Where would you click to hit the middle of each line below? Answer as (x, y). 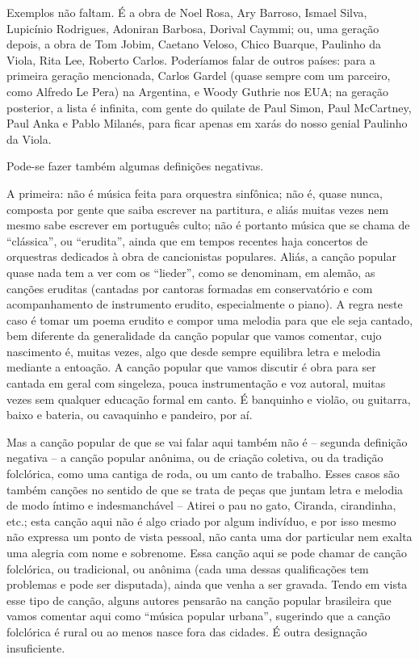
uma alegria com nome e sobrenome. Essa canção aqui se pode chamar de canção (207, 552)
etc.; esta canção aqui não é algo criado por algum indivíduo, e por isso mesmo (201, 520)
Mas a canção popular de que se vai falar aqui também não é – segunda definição (207, 441)
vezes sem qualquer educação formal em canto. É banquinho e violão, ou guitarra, (209, 399)
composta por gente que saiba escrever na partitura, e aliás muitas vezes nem (198, 209)
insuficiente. (36, 647)
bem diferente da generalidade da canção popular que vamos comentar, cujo (194, 336)
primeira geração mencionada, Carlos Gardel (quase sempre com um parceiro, (199, 76)
